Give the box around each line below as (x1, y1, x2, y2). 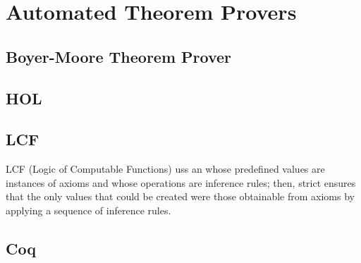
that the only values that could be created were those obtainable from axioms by (6, 189, 355, 204)
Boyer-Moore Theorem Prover (6, 45, 232, 67)
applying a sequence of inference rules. (6, 202, 171, 217)
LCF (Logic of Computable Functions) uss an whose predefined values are (6, 161, 325, 176)
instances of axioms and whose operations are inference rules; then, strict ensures (6, 175, 356, 190)
